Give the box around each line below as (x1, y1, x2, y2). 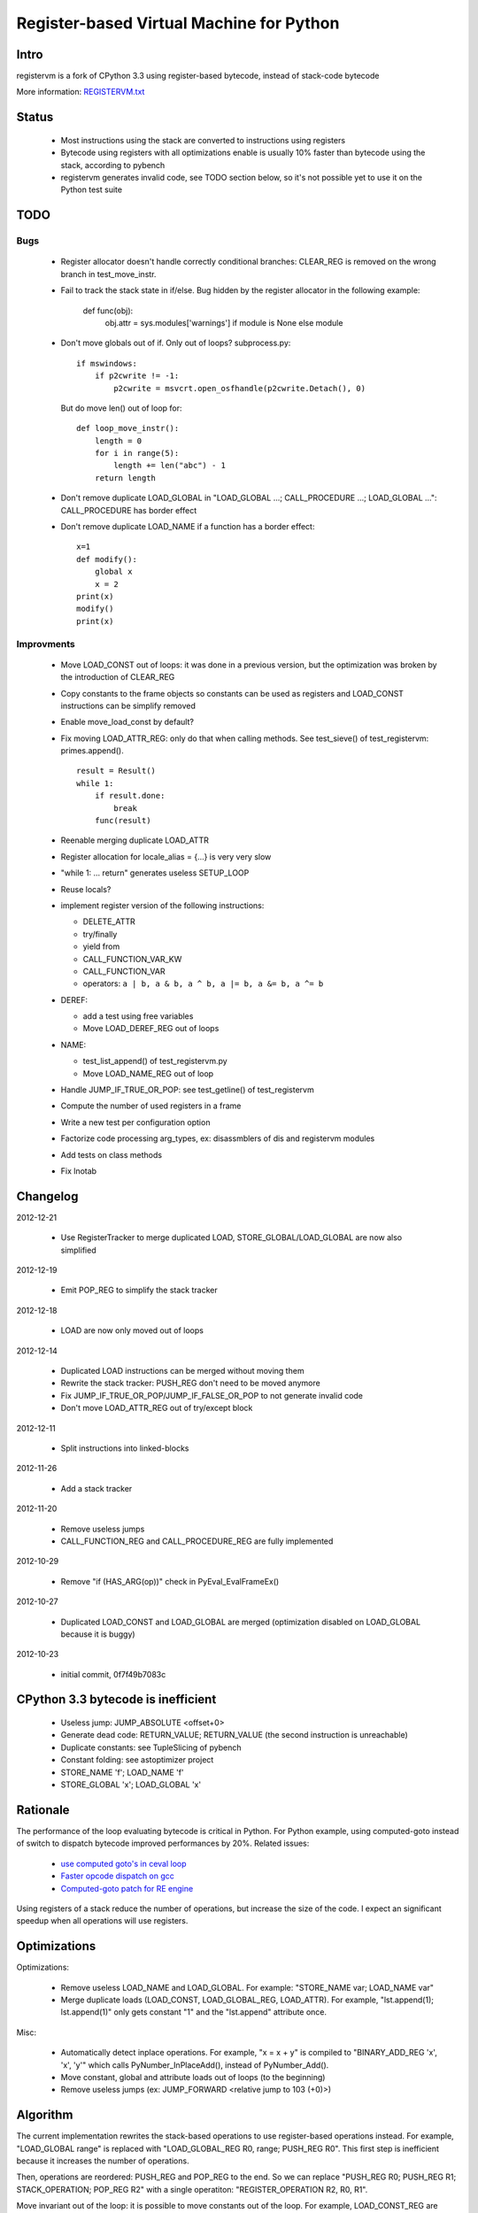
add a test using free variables (82, 1011, 194, 1022)
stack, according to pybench (60, 159, 166, 170)
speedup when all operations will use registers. (16, 1916, 189, 1926)
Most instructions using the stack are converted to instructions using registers (60, 135, 345, 145)
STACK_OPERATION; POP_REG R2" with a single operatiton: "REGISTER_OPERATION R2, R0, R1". (16, 2184, 368, 2194)
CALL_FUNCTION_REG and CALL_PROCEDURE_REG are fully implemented (60, 1536, 334, 1546)
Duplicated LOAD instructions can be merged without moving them (60, 1366, 305, 1376)
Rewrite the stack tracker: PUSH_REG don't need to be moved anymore (60, 1377, 320, 1389)
